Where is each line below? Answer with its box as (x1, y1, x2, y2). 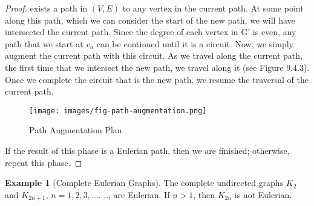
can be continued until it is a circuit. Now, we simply (96, 37, 293, 50)
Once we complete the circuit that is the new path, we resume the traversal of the (5, 73, 309, 85)
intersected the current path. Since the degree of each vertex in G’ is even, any (5, 25, 296, 38)
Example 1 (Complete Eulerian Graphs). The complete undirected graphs (5, 176, 284, 189)
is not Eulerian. (234, 188, 292, 201)
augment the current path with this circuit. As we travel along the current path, (5, 49, 303, 62)
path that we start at (5, 37, 83, 50)
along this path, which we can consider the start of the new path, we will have (5, 13, 295, 26)
